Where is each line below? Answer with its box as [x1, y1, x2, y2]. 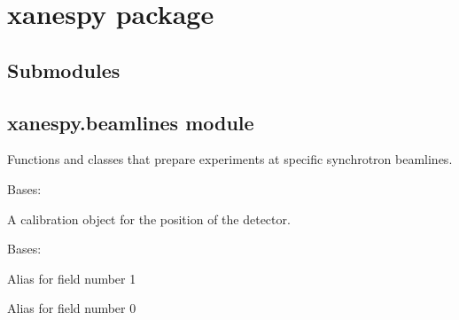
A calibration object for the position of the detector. [7, 209, 291, 228]
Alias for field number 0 [7, 299, 136, 317]
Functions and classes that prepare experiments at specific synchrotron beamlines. [7, 150, 453, 168]
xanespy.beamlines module [7, 108, 254, 136]
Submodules [7, 56, 121, 83]
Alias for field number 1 [7, 269, 136, 287]
